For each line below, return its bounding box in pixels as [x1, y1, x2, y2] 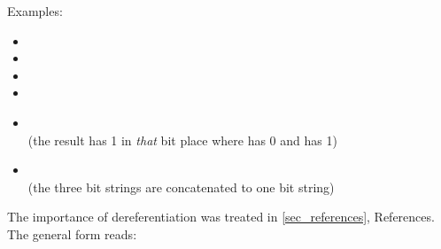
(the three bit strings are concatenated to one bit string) [27, 177, 335, 196]
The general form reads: [7, 224, 137, 243]
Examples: [7, 2, 63, 19]
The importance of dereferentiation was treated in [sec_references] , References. [7, 207, 435, 226]
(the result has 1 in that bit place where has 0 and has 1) [27, 130, 337, 149]
